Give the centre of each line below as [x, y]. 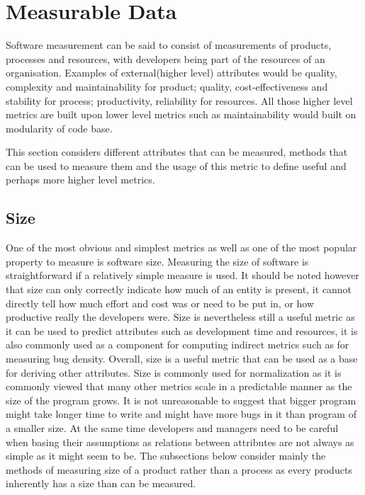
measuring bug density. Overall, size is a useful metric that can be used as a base [182, 359]
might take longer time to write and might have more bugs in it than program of [181, 414]
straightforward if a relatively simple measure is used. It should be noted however [182, 275]
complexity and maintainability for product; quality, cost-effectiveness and [167, 86]
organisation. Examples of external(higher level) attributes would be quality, [172, 73]
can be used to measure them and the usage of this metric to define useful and [176, 165]
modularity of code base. [59, 128]
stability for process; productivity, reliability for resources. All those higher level [179, 100]
